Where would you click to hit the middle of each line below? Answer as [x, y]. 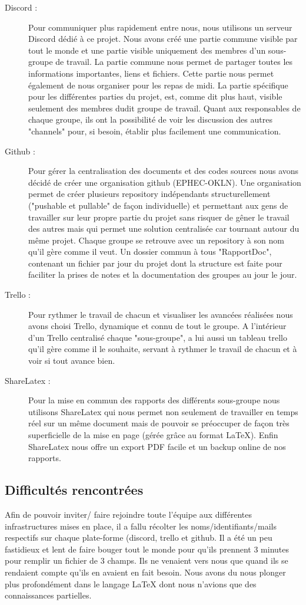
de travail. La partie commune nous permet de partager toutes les [174, 62]
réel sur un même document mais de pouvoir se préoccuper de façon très [159, 423]
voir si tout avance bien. [72, 361]
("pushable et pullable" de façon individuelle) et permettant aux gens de [158, 205]
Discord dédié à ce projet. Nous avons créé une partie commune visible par [163, 39]
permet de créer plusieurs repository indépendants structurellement [149, 194]
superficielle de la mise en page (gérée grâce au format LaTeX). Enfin [153, 435]
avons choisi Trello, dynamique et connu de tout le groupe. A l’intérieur [157, 326]
